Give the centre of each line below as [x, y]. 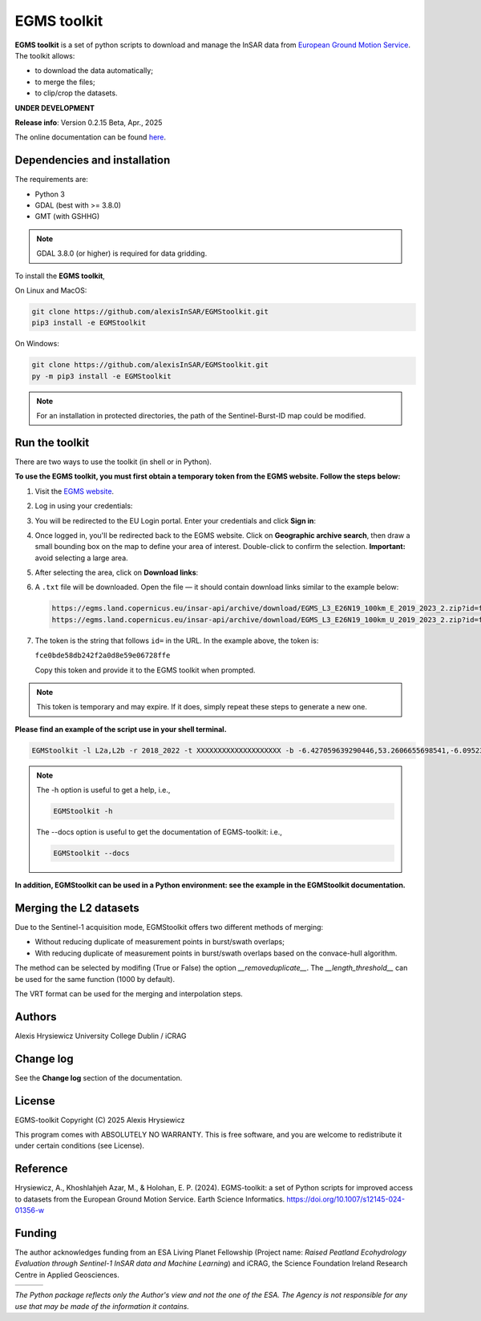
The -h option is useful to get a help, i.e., [103, 790]
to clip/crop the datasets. [76, 93]
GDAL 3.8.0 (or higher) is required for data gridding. [122, 253]
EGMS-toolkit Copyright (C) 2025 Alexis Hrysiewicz [100, 1120]
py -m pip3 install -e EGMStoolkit [101, 376]
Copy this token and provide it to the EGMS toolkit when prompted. [145, 670]
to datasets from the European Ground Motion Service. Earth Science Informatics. [150, 1199]
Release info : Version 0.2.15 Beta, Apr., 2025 [89, 122]
